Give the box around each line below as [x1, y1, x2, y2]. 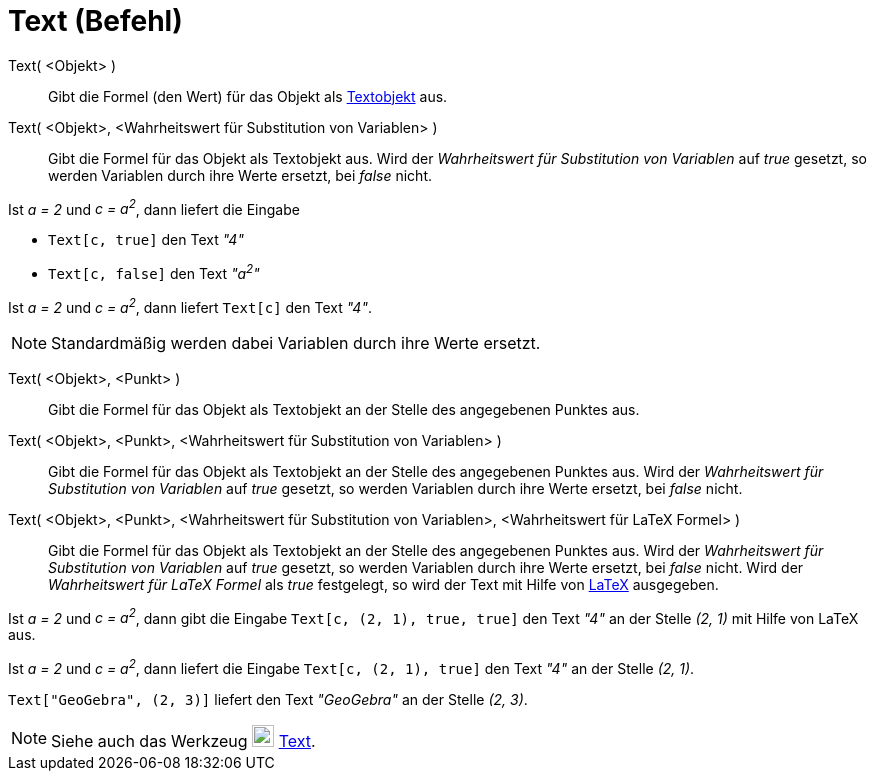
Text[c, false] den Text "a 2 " [48, 262, 260, 283]
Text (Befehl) [8, 4, 183, 38]
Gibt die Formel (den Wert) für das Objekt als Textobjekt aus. [48, 87, 448, 105]
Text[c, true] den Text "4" [48, 231, 244, 249]
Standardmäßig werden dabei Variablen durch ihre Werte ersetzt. [51, 332, 541, 353]
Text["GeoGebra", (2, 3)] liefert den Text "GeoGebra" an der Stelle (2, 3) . [8, 691, 528, 709]
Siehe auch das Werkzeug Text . [51, 731, 316, 752]
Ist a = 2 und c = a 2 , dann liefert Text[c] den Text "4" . [8, 296, 372, 316]
